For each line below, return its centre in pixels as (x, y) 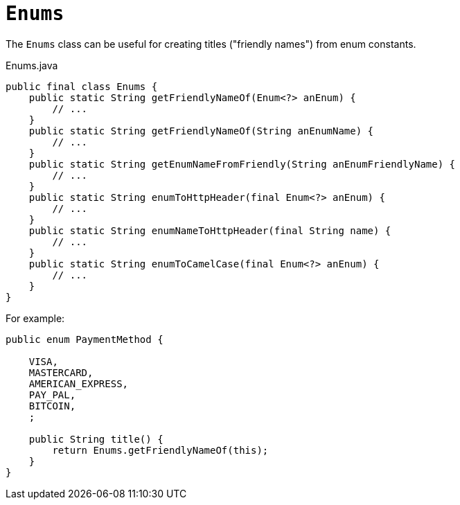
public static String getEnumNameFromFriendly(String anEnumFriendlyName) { (242, 164)
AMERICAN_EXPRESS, (79, 383)
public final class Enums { (82, 86)
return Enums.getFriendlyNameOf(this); (160, 450)
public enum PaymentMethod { (85, 339)
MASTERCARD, (61, 372)
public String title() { (96, 439)
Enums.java (32, 65)
